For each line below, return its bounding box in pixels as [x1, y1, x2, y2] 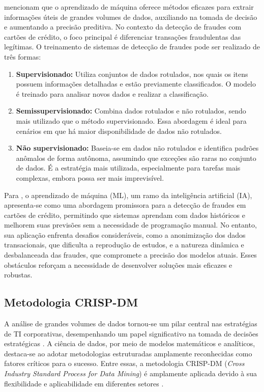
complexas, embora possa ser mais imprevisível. [16, 172, 164, 183]
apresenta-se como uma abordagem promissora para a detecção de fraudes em [4, 200, 246, 210]
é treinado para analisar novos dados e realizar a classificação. [16, 88, 209, 99]
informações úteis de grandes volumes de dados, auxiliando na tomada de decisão [4, 11, 257, 22]
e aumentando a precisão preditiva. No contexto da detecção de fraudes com [4, 21, 242, 32]
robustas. [4, 269, 33, 280]
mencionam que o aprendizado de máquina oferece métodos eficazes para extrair [4, 2, 254, 12]
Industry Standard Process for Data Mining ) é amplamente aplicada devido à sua [4, 368, 257, 379]
